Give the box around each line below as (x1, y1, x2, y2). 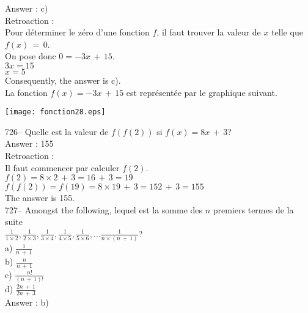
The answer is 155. (5, 191, 75, 204)
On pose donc (5, 50, 56, 62)
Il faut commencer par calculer (5, 161, 120, 174)
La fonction (5, 86, 48, 98)
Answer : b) (5, 296, 49, 309)
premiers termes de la (213, 203, 294, 216)
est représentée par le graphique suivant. (126, 86, 277, 98)
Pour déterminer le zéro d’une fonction (5, 26, 150, 39)
